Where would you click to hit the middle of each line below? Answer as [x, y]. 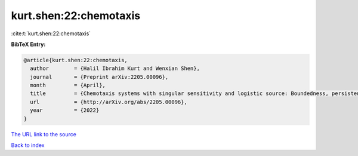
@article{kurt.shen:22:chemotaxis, [75, 60]
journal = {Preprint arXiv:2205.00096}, [99, 77]
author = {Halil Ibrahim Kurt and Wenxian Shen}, [115, 68]
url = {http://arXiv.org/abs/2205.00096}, [109, 102]
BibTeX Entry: [28, 44]
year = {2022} [65, 110]
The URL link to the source [44, 134]
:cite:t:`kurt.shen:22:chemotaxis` [51, 33]
